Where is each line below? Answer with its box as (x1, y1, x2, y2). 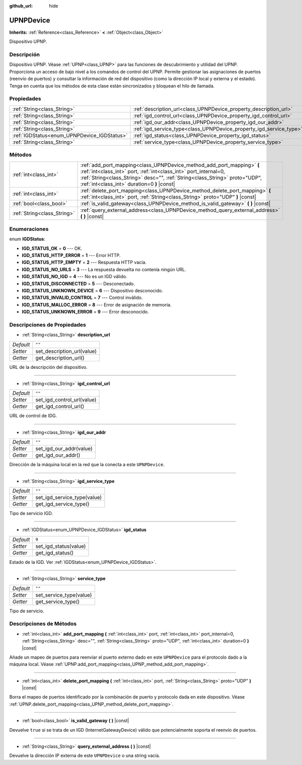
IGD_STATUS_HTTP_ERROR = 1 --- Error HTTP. (22, 252, 121, 259)
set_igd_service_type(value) (35, 494, 102, 501)
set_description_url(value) (35, 348, 97, 355)
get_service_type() (35, 598, 80, 605)
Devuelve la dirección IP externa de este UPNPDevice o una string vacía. (9, 752, 161, 758)
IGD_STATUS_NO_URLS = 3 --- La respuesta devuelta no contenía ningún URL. (22, 266, 186, 272)
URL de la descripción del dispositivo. (9, 364, 88, 370)
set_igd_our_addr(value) (35, 445, 93, 452)
